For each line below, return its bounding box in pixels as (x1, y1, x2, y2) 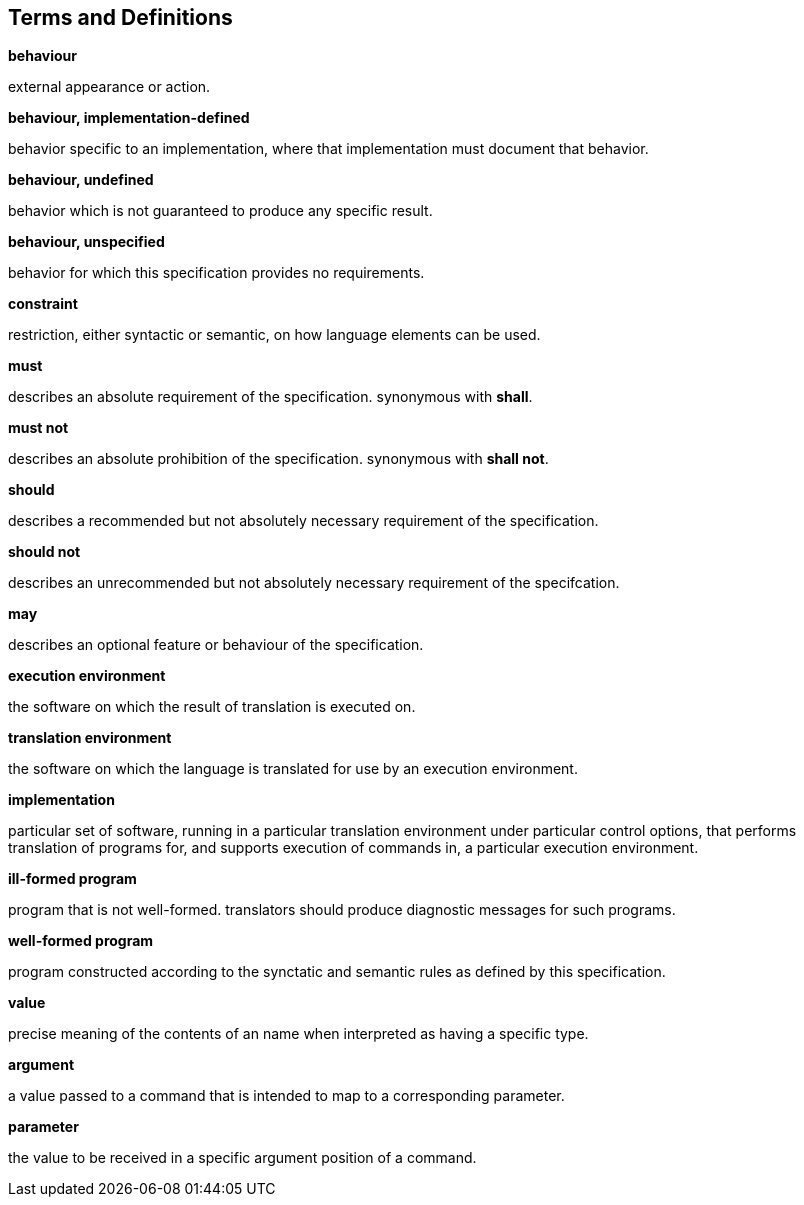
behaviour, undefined (8, 171, 154, 189)
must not (8, 419, 69, 437)
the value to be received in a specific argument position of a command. (8, 1149, 477, 1167)
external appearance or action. (8, 78, 211, 96)
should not (8, 543, 81, 561)
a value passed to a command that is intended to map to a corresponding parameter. (8, 1087, 565, 1105)
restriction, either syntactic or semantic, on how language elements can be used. (8, 326, 541, 344)
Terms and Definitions (8, 5, 233, 30)
